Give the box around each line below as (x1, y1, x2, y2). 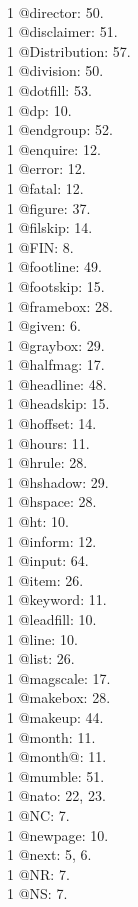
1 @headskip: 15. (7, 393, 110, 414)
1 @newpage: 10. (7, 824, 109, 845)
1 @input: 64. (7, 550, 89, 571)
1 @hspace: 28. (7, 491, 97, 512)
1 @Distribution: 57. (7, 40, 131, 61)
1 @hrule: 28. (7, 452, 88, 473)
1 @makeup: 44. (7, 706, 104, 727)
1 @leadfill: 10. (7, 609, 97, 629)
